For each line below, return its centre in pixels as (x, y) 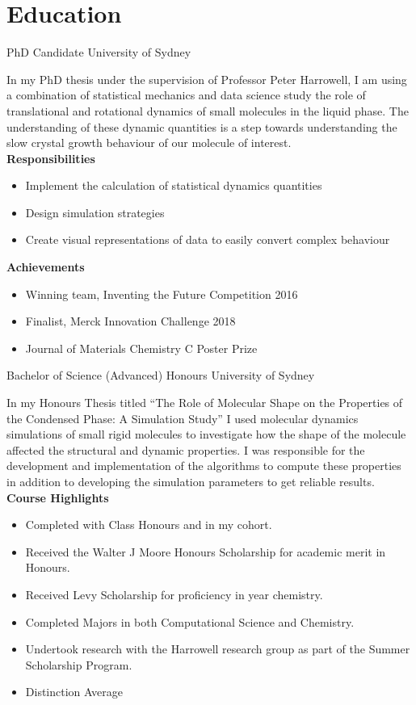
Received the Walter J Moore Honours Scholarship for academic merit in (206, 551)
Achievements (46, 267)
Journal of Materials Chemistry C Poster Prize (141, 348)
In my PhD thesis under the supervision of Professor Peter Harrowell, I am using (207, 79)
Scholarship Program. (79, 664)
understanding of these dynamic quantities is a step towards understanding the (202, 126)
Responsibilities (51, 158)
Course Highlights (58, 497)
